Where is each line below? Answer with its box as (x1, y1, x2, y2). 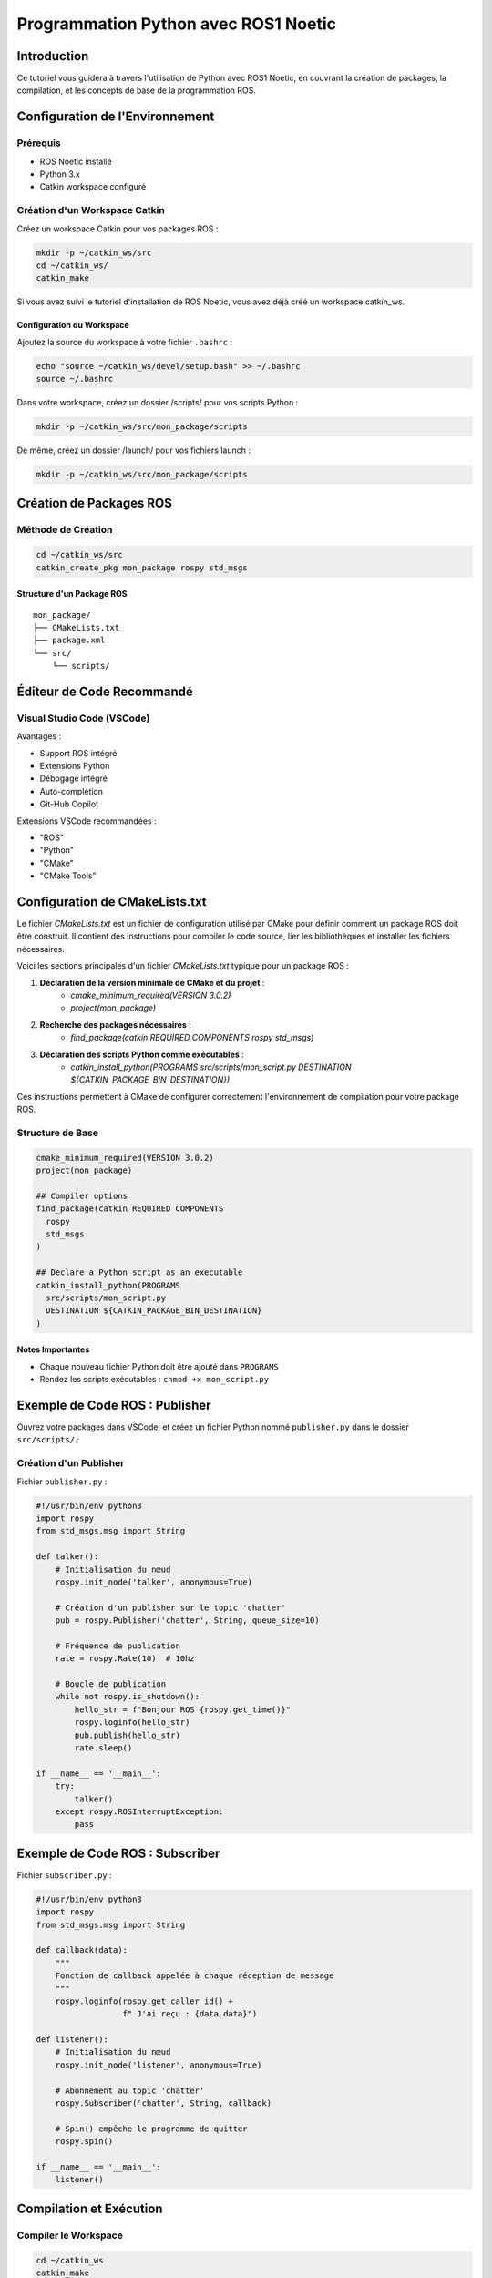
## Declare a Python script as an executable (36, 1267, 243, 1278)
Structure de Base (16, 1126, 99, 1139)
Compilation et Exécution (16, 2201, 163, 2216)
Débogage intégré (39, 773, 108, 784)
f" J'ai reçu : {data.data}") (122, 2009, 258, 2019)
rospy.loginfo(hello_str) (74, 1718, 190, 1728)
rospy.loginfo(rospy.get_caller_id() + (55, 1996, 234, 2006)
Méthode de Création (16, 524, 113, 537)
